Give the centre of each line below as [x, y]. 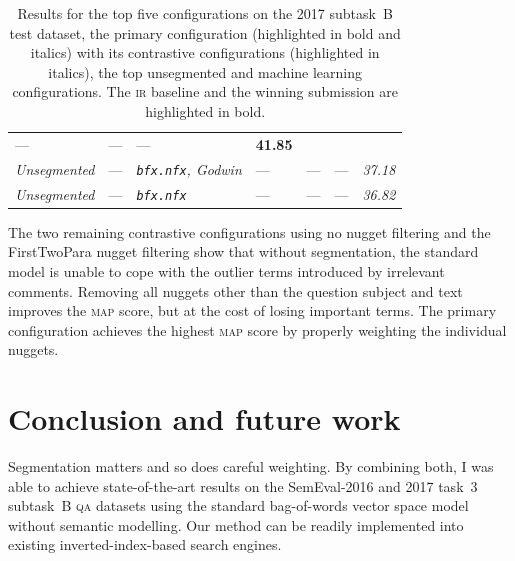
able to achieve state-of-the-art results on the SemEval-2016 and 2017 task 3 [243, 485]
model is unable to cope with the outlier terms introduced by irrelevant [226, 270]
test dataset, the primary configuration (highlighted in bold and [205, 32]
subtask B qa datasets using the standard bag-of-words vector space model [238, 505]
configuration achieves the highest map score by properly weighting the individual [257, 329]
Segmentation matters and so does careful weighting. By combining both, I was [251, 466]
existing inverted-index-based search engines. [145, 544]
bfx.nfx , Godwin [189, 168]
